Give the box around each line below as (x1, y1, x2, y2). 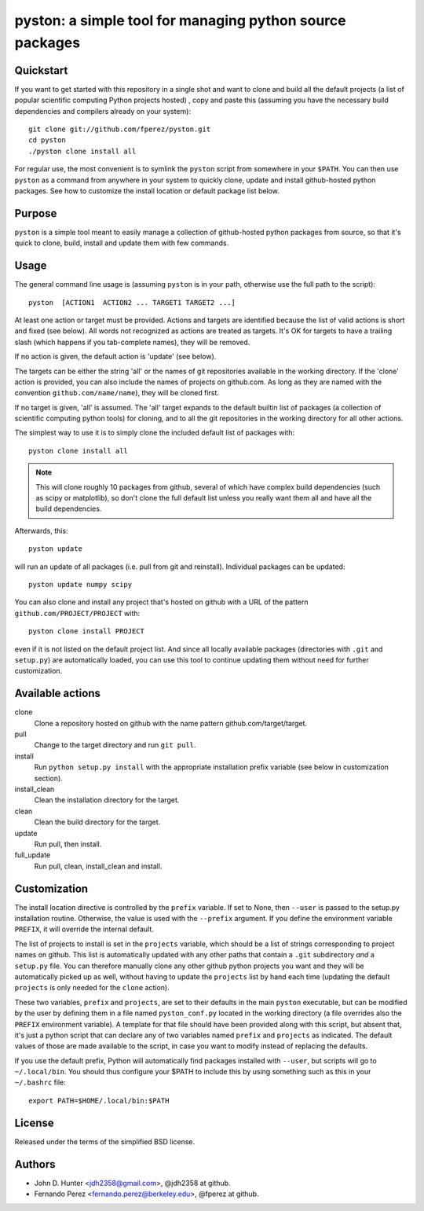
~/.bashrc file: (14, 1077, 66, 1088)
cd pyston (28, 136, 66, 145)
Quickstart (14, 64, 68, 77)
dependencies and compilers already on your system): (14, 106, 192, 116)
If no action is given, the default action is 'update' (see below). (14, 352, 217, 361)
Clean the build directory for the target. (34, 817, 161, 827)
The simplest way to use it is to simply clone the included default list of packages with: (14, 428, 295, 438)
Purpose (14, 207, 57, 220)
